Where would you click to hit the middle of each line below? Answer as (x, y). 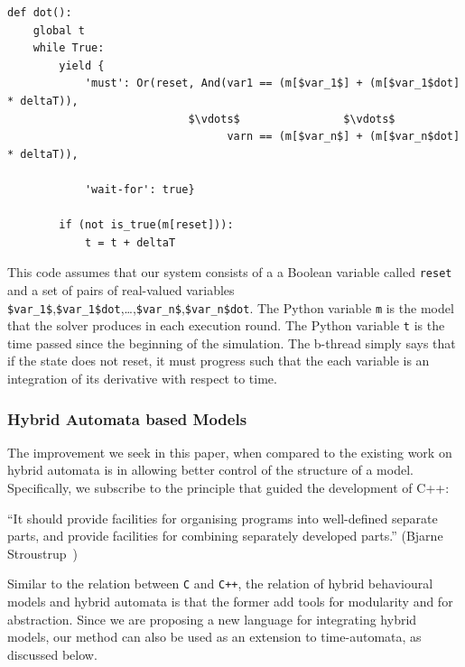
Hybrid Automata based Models (127, 418)
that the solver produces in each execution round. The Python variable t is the (226, 325)
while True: (69, 48)
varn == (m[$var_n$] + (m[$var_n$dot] (344, 137)
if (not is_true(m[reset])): (146, 225)
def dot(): (40, 13)
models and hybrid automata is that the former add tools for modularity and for (230, 602)
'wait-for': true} (139, 189)
